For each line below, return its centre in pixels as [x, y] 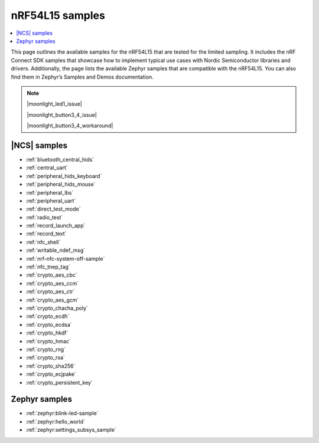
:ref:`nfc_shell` [43, 242]
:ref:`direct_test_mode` [53, 209]
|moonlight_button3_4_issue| [62, 114]
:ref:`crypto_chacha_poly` [57, 308]
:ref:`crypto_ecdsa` [49, 324]
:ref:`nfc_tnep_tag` [48, 267]
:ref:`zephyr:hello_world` [56, 421]
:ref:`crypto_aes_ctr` [50, 291]
